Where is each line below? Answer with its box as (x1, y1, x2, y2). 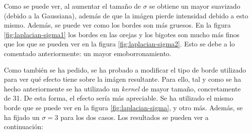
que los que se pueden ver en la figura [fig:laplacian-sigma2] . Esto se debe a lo (4, 39, 235, 49)
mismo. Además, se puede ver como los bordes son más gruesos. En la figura (4, 20, 231, 30)
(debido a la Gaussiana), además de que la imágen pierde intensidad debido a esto (4, 10, 248, 20)
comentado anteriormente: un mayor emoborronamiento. (4, 48, 171, 58)
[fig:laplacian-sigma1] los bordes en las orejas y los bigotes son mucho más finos (4, 29, 239, 39)
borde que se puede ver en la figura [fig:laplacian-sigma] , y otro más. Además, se (4, 102, 243, 112)
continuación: (4, 121, 43, 132)
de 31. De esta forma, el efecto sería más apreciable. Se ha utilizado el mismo (4, 93, 234, 103)
